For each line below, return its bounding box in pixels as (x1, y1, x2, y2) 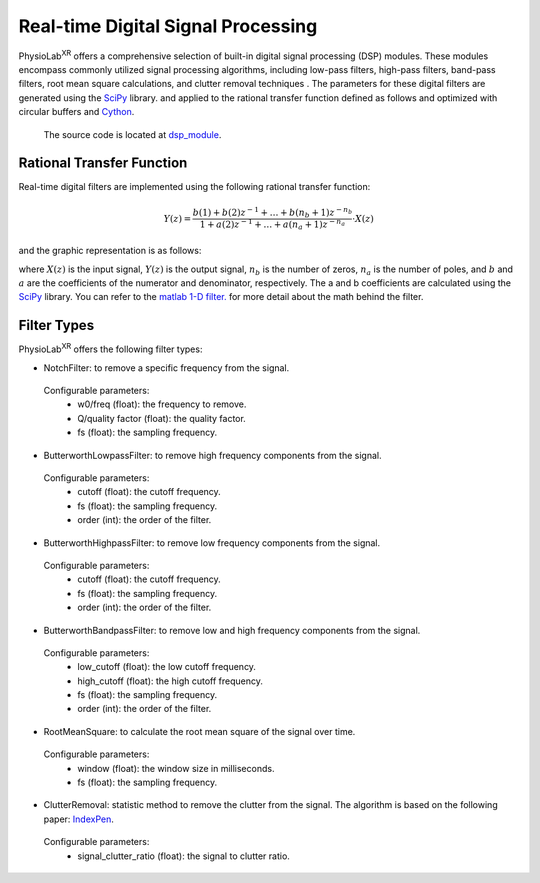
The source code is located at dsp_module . (43, 128, 222, 140)
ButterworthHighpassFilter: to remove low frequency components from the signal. (43, 536, 381, 549)
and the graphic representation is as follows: (18, 245, 202, 257)
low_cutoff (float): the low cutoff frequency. (77, 661, 257, 673)
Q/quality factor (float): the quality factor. (77, 412, 247, 424)
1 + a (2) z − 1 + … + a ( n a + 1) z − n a (199, 217, 345, 232)
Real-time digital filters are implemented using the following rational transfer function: (18, 181, 371, 193)
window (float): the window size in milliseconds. (77, 762, 275, 774)
